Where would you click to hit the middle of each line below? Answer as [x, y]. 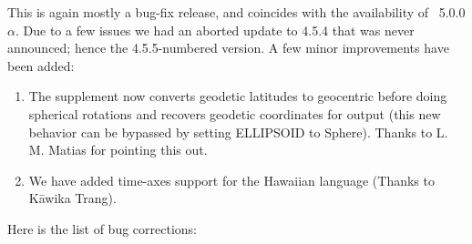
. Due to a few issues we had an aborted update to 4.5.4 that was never [215, 30]
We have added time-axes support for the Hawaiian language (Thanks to [231, 180]
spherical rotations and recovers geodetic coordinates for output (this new [235, 113]
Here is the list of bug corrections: [102, 228]
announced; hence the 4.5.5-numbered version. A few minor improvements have [228, 48]
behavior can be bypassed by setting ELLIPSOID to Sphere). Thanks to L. [238, 132]
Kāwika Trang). [72, 198]
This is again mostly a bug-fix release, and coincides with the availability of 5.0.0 [236, 12]
